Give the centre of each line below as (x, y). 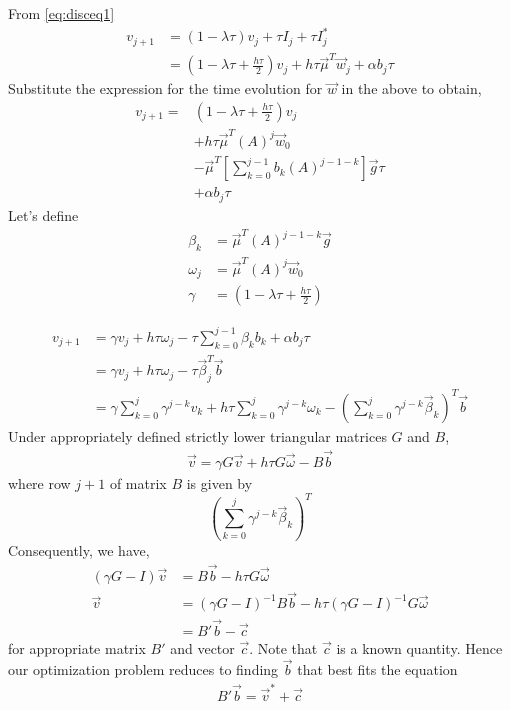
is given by (219, 482)
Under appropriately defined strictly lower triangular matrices (197, 435)
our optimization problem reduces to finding (143, 669)
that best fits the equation (377, 669)
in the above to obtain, (411, 88)
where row (39, 482)
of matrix (138, 482)
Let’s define (43, 214)
